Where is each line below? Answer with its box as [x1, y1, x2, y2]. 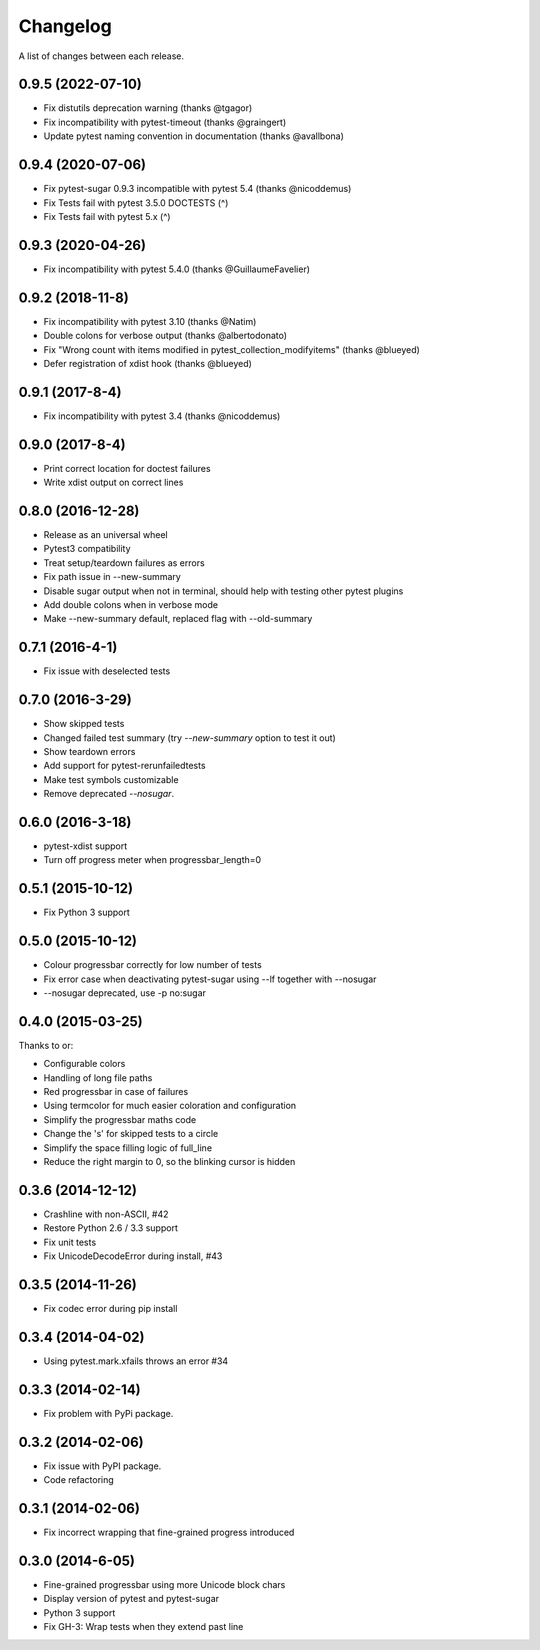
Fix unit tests [43, 1236, 97, 1248]
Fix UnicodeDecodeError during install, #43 [43, 1250, 223, 1262]
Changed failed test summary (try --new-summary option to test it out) [43, 731, 337, 744]
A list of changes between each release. [18, 50, 185, 62]
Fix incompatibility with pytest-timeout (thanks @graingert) [43, 116, 287, 128]
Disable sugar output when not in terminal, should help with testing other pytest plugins [43, 585, 404, 597]
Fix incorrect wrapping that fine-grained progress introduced [43, 1526, 295, 1539]
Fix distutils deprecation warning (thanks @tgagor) [43, 102, 253, 114]
